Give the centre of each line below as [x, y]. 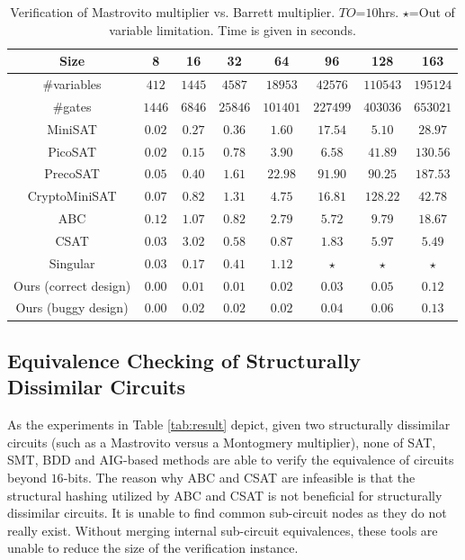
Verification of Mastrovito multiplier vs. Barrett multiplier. [173, 12]
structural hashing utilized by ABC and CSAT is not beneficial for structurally [225, 495]
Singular [72, 262]
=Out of [432, 12]
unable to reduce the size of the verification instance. [153, 548]
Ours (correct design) [72, 285]
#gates [72, 106]
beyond [27, 477]
